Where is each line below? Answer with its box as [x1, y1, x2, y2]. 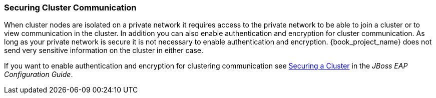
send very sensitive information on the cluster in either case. [4, 46, 204, 55]
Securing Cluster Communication [4, 2, 137, 12]
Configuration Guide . [4, 70, 73, 79]
